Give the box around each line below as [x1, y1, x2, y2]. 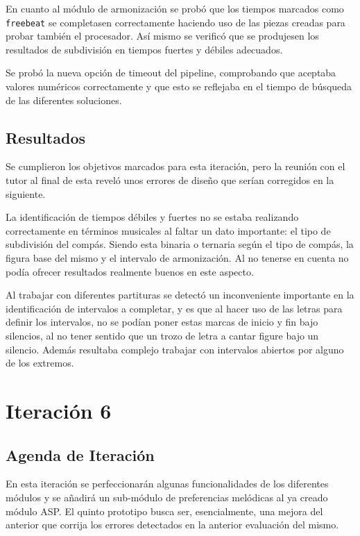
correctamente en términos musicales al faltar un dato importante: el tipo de [6, 223, 331, 237]
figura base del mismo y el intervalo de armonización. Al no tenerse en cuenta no [6, 250, 349, 265]
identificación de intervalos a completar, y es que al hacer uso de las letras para [6, 301, 343, 315]
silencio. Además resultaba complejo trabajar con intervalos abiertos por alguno [6, 342, 344, 356]
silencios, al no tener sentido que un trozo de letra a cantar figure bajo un [6, 328, 319, 342]
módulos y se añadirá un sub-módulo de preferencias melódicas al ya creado [6, 489, 328, 504]
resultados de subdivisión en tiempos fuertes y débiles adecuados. [6, 42, 283, 56]
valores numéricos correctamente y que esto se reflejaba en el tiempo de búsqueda [6, 79, 352, 94]
